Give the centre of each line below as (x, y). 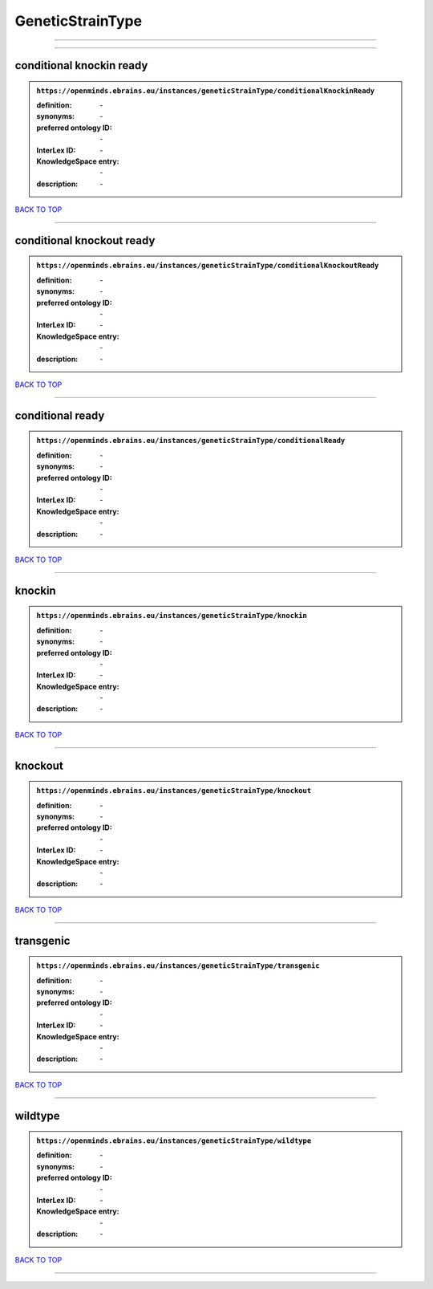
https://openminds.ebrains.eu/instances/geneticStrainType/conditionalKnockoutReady (208, 266)
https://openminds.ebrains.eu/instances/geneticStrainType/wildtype (174, 1141)
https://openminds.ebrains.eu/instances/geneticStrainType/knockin (172, 616)
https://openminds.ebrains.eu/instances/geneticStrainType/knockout (174, 791)
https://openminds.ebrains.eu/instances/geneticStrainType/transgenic (178, 966)
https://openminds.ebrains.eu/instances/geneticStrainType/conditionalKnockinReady (206, 91)
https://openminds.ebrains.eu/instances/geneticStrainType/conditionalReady (191, 441)
